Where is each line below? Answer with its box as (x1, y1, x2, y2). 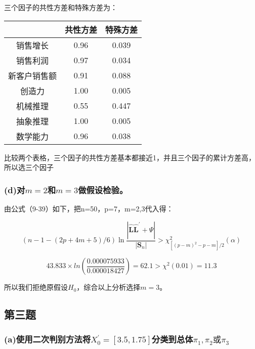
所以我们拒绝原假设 (4, 282, 68, 292)
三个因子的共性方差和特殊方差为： (4, 2, 117, 12)
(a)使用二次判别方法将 (4, 333, 91, 345)
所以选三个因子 (4, 162, 54, 172)
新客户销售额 (8, 69, 57, 81)
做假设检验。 (78, 183, 128, 196)
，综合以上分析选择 (76, 282, 141, 292)
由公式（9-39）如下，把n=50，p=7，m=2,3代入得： (4, 203, 174, 213)
